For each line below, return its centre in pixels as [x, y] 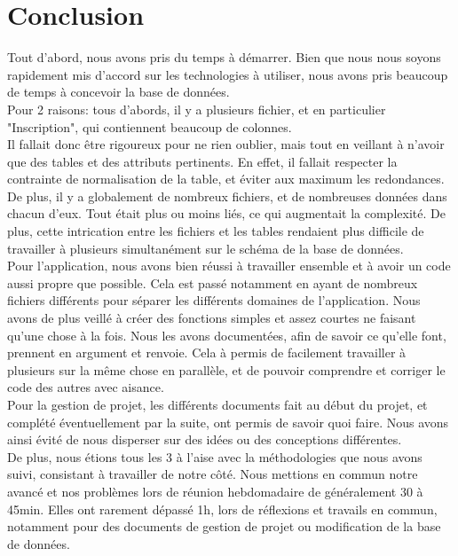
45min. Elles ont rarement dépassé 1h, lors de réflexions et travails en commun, [222, 509]
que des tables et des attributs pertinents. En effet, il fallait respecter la [202, 161]
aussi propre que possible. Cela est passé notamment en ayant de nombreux [213, 282]
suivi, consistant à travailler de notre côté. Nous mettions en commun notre [213, 474]
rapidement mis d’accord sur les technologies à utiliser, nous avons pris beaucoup [228, 74]
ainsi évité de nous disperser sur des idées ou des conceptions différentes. [205, 439]
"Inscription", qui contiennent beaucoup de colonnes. [150, 126]
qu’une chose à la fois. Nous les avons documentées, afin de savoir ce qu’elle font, [227, 335]
